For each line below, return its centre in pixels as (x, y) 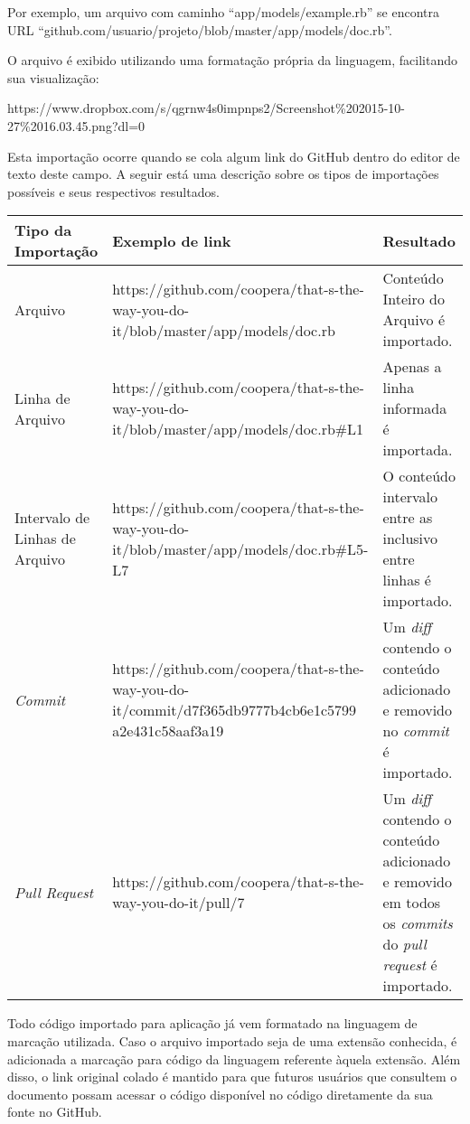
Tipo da (43, 230)
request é (410, 965)
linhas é (407, 580)
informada (415, 408)
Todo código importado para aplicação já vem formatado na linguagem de (212, 1023)
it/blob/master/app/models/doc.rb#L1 (238, 429)
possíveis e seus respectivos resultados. (113, 191)
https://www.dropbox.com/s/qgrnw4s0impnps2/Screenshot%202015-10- (206, 108)
